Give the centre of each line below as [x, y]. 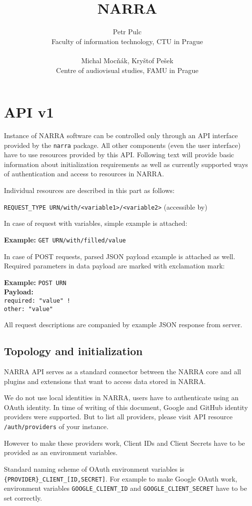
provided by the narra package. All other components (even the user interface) [122, 145]
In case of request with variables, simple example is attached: [96, 223]
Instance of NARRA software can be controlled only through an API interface [121, 135]
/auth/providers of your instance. [56, 426]
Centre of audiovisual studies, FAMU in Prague [127, 70]
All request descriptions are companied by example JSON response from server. [123, 325]
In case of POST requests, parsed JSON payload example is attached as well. [120, 256]
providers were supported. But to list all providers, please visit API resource [118, 417]
